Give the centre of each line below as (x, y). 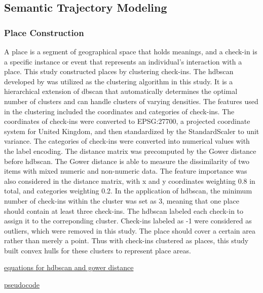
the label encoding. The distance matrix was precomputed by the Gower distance (130, 151)
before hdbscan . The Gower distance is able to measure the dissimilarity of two (127, 161)
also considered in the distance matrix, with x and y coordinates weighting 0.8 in (130, 181)
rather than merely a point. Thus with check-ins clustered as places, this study (126, 240)
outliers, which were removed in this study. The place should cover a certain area (130, 230)
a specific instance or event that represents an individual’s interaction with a (123, 61)
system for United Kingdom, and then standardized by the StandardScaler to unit (132, 131)
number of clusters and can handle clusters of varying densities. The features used (131, 101)
